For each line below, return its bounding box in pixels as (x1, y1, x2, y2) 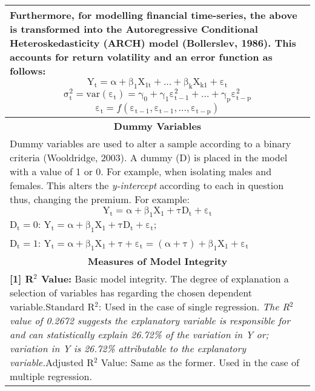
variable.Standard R (10, 299, 95, 313)
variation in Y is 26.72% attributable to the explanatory (10, 341, 247, 355)
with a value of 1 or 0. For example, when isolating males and (10, 164, 272, 179)
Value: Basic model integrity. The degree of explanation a (41, 271, 289, 286)
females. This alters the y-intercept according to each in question (10, 178, 284, 193)
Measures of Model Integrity (87, 253, 228, 268)
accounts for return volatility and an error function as (10, 50, 273, 64)
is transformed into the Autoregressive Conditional (10, 22, 258, 36)
